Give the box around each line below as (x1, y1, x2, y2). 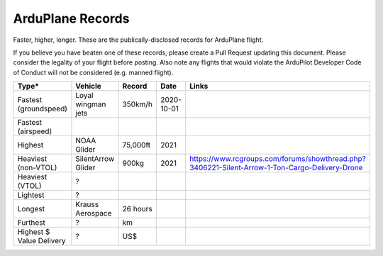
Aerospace (75, 208, 112, 218)
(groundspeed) (17, 104, 67, 113)
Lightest (17, 190, 45, 200)
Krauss (75, 199, 99, 209)
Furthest (17, 218, 46, 228)
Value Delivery (17, 236, 67, 246)
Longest (17, 204, 45, 214)
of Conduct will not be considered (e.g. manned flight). (13, 68, 174, 77)
